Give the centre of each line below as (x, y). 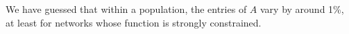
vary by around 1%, (302, 9)
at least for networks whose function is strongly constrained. (134, 22)
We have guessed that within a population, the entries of (126, 9)
